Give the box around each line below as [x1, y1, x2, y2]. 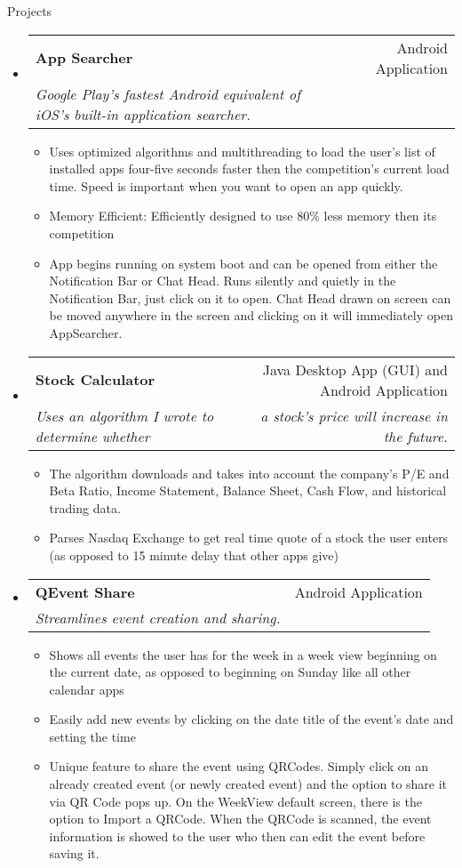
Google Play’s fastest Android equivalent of [35, 83, 301, 104]
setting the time [49, 727, 136, 745]
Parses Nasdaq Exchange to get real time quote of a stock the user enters [49, 528, 449, 547]
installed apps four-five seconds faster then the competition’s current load [49, 159, 450, 178]
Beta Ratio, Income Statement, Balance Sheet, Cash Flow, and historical [49, 481, 447, 500]
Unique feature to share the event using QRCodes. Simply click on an [49, 757, 428, 776]
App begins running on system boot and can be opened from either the [49, 253, 438, 272]
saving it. [49, 844, 100, 863]
